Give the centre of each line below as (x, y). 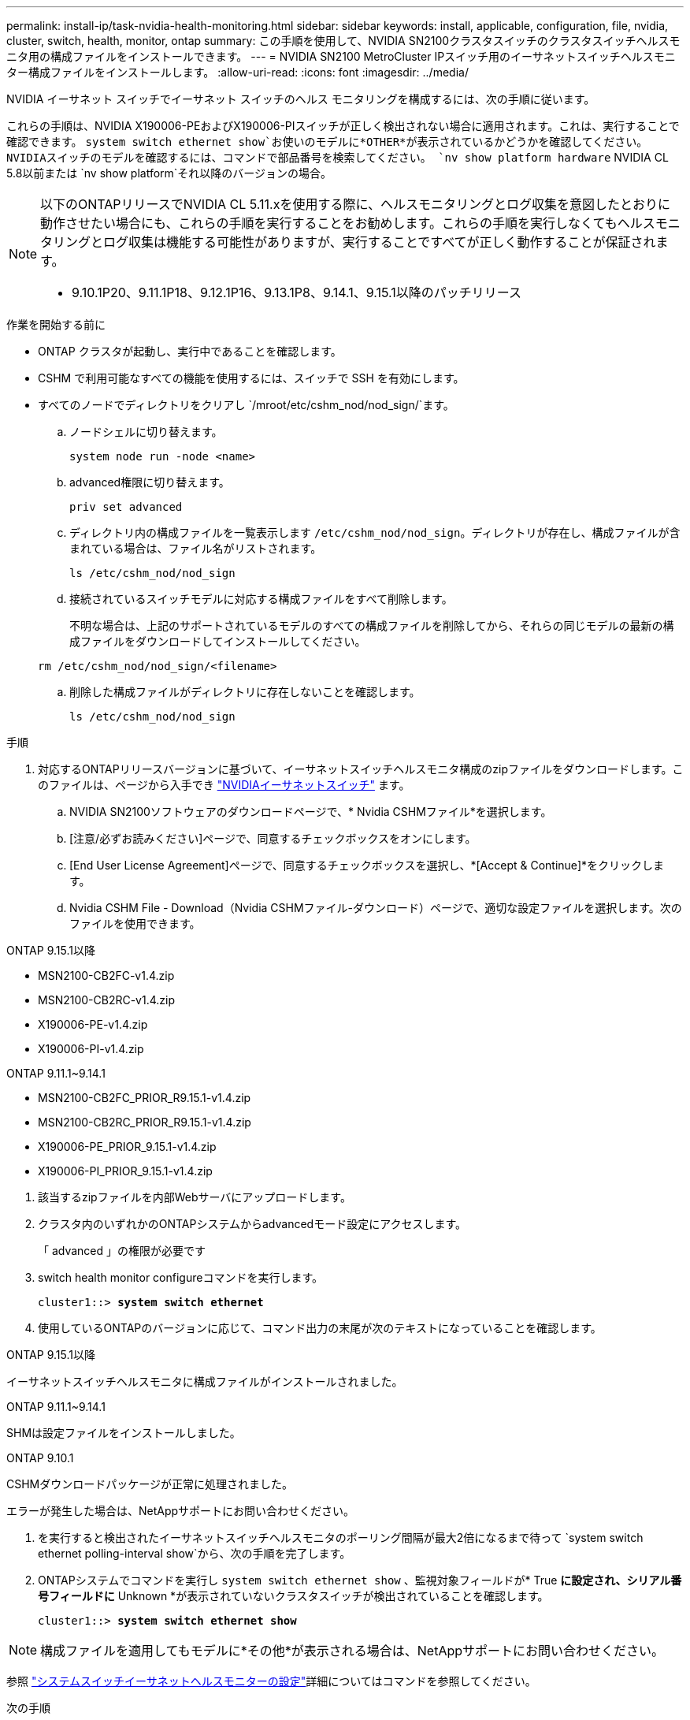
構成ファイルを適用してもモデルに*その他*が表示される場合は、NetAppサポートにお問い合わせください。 (352, 1651)
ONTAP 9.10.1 (40, 1458)
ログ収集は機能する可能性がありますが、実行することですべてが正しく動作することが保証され (380, 242)
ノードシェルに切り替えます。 (146, 432)
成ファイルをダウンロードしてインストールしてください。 (218, 641)
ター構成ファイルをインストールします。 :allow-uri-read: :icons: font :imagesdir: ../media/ (237, 72)
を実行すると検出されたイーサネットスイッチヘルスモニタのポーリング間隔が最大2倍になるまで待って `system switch (341, 1538)
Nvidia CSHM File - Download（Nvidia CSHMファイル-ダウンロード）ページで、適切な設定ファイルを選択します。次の (376, 908)
